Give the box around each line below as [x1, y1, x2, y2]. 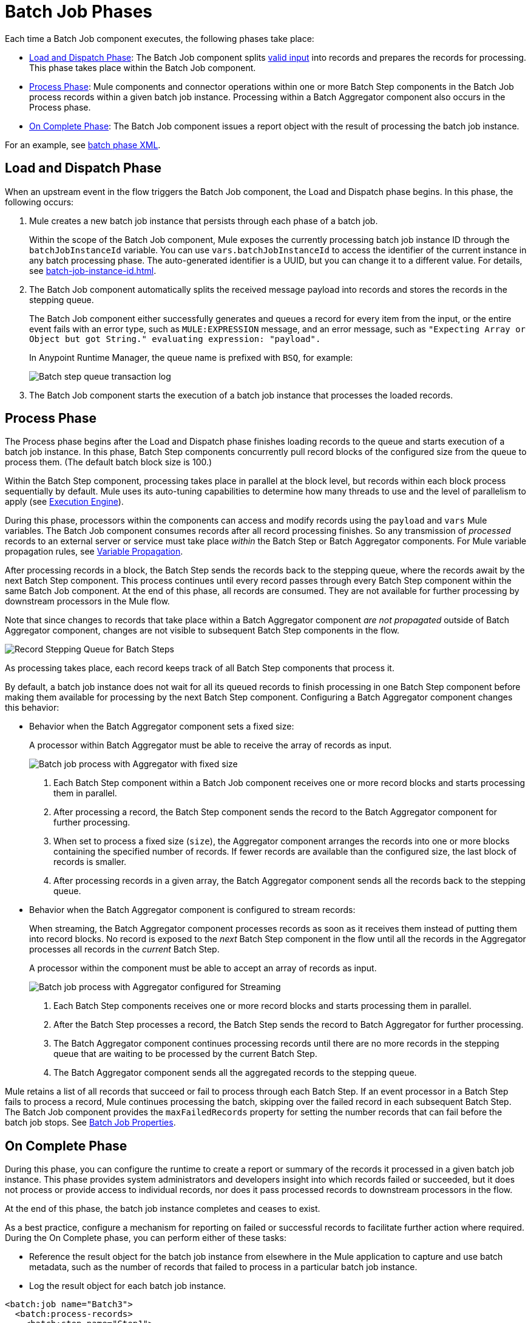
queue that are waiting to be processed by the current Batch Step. [53, 1048, 317, 1059]
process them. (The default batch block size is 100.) [5, 457, 212, 468]
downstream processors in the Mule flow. [5, 596, 170, 607]
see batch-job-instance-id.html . [29, 265, 157, 276]
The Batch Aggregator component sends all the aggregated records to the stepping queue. [53, 1067, 417, 1078]
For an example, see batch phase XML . [5, 139, 161, 150]
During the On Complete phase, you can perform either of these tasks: [5, 1232, 286, 1243]
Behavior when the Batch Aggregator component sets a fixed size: [29, 721, 294, 732]
